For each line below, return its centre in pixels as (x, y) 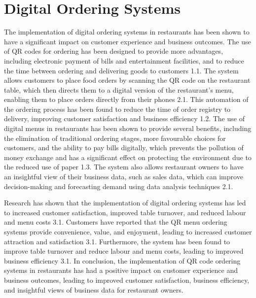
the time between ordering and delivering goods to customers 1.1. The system (121, 70)
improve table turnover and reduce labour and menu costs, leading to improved (124, 251)
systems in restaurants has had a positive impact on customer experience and (121, 270)
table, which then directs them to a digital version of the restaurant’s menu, (119, 89)
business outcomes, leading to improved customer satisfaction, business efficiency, (127, 280)
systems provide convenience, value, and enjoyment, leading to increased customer (128, 232)
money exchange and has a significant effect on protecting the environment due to (128, 157)
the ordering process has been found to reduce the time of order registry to (117, 109)
